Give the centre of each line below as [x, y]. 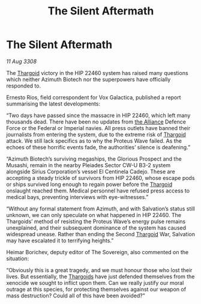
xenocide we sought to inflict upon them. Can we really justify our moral [95, 282]
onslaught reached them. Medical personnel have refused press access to [98, 191]
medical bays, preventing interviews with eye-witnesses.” [77, 197]
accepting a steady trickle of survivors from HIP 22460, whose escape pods [100, 177]
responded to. [23, 86]
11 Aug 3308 [22, 61]
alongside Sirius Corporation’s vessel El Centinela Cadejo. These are [91, 171]
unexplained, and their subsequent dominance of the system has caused [96, 228]
